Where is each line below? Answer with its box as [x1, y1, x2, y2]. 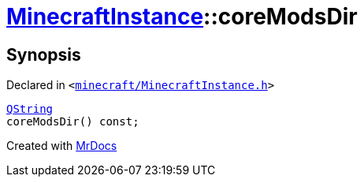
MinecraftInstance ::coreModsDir [6, 3, 358, 30]
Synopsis [6, 44, 81, 65]
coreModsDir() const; [6, 115, 139, 129]
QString [6, 103, 54, 116]
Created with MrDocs [6, 139, 117, 153]
